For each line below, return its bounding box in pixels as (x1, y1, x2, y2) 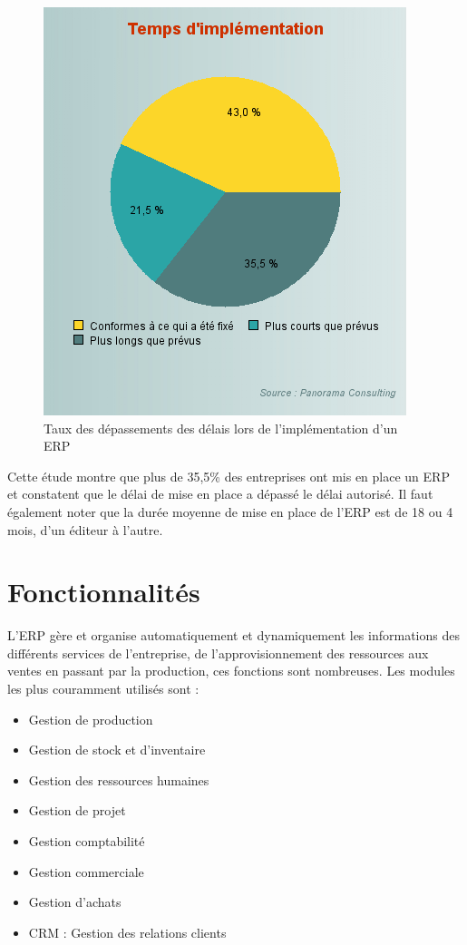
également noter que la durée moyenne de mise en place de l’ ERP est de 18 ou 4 (7, 502, 453, 521)
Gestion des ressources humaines (28, 770, 209, 789)
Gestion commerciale (28, 862, 144, 881)
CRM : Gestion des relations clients (28, 922, 227, 941)
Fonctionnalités (7, 573, 200, 610)
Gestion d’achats (28, 892, 122, 911)
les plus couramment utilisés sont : (7, 679, 199, 698)
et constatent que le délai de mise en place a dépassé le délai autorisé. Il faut (7, 484, 433, 503)
